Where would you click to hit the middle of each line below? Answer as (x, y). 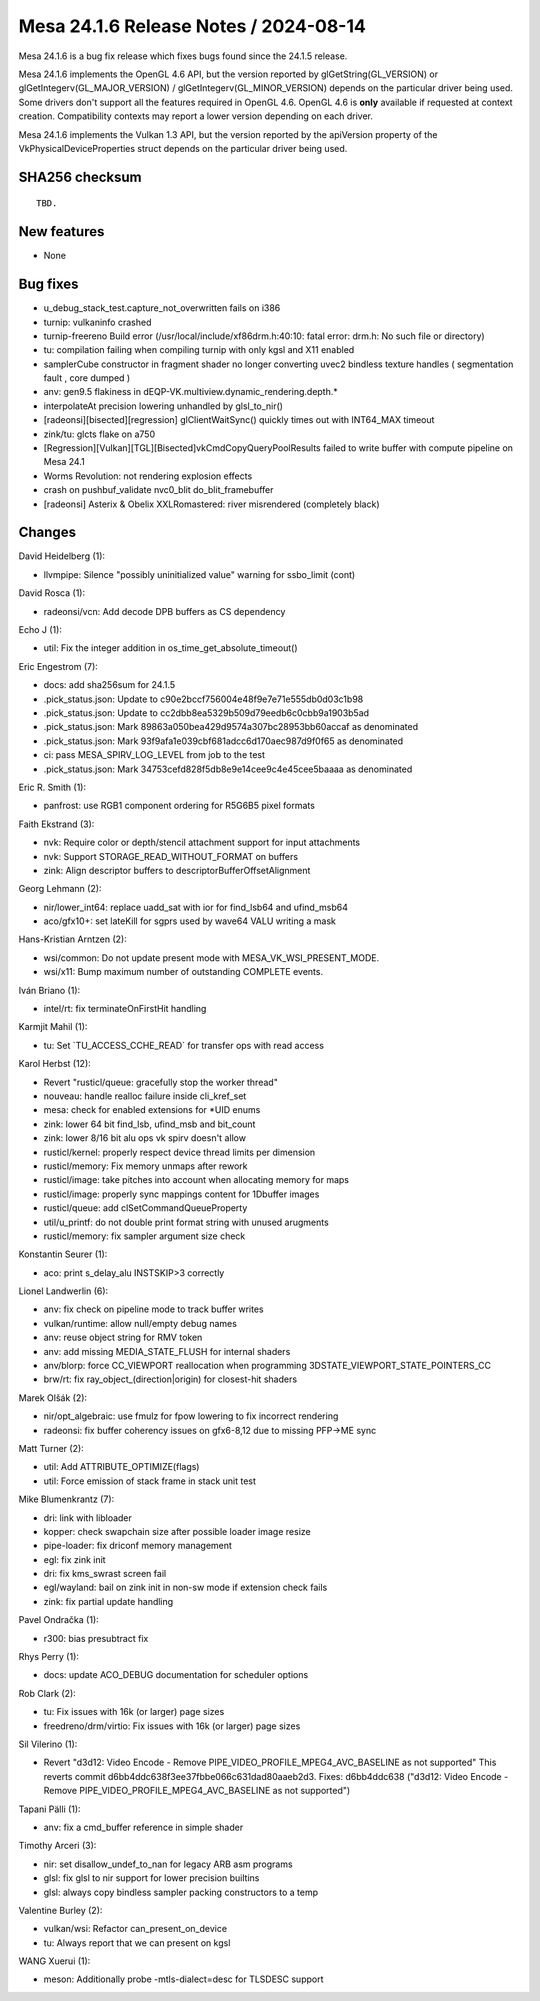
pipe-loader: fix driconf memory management (137, 1546)
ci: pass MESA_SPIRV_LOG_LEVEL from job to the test (154, 755)
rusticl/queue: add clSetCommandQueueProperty (145, 1208)
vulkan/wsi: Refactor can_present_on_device (135, 1929)
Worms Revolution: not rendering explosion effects (148, 476)
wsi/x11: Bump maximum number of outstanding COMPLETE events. (183, 972)
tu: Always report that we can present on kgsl (137, 1942)
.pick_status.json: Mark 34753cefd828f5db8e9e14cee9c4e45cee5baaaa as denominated (228, 769)
